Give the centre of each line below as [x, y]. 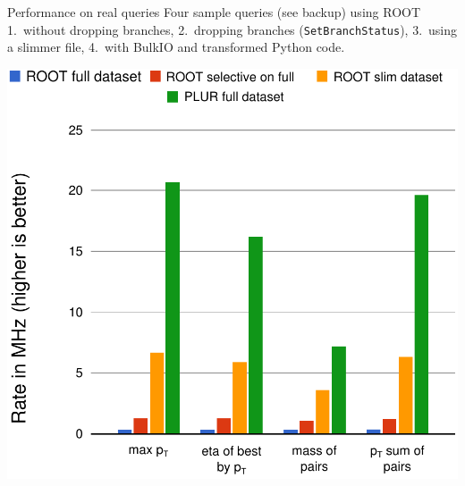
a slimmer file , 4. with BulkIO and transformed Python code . [176, 47]
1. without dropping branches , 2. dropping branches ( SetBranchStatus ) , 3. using [232, 29]
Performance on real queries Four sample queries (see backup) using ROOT [214, 12]
